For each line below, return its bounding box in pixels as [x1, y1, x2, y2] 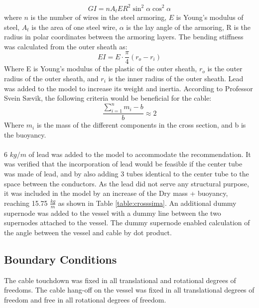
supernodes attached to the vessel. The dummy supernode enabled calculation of [4, 217, 250, 228]
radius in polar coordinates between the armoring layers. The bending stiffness [4, 31, 244, 42]
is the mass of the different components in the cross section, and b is [36, 120, 246, 130]
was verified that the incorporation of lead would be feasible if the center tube [4, 158, 243, 169]
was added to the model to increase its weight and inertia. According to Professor [4, 83, 253, 93]
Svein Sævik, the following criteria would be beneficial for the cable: [4, 93, 212, 103]
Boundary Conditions [4, 251, 117, 267]
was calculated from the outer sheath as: [4, 41, 128, 51]
